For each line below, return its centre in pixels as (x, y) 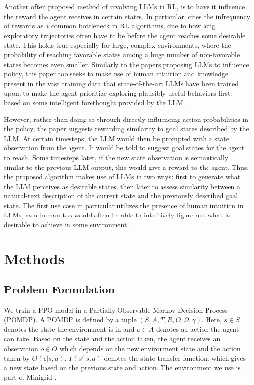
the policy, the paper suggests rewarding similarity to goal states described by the (127, 129)
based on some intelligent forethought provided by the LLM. (94, 102)
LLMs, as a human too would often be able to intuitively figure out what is (117, 215)
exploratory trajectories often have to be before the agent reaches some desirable (125, 35)
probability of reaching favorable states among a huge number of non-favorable (122, 54)
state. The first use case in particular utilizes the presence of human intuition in (124, 205)
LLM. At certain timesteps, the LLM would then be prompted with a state (116, 138)
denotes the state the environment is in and (69, 329)
